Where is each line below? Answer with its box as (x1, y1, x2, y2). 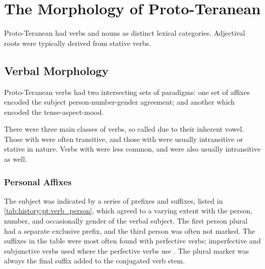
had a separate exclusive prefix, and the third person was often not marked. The (4, 225, 255, 236)
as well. (4, 154, 27, 164)
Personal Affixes (4, 175, 72, 188)
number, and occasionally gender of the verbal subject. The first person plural (4, 215, 248, 226)
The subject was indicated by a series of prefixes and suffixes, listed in (4, 195, 223, 206)
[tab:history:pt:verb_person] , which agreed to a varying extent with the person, (4, 205, 253, 216)
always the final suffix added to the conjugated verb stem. (4, 255, 185, 266)
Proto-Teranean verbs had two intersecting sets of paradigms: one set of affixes (4, 86, 250, 97)
